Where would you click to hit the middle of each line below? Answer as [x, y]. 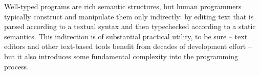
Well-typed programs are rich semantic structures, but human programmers [123, 6]
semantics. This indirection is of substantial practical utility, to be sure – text [126, 36]
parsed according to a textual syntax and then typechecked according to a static [130, 26]
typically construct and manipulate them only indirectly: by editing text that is [129, 16]
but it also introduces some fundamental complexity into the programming [121, 56]
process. [17, 66]
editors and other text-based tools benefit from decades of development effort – [128, 46]
